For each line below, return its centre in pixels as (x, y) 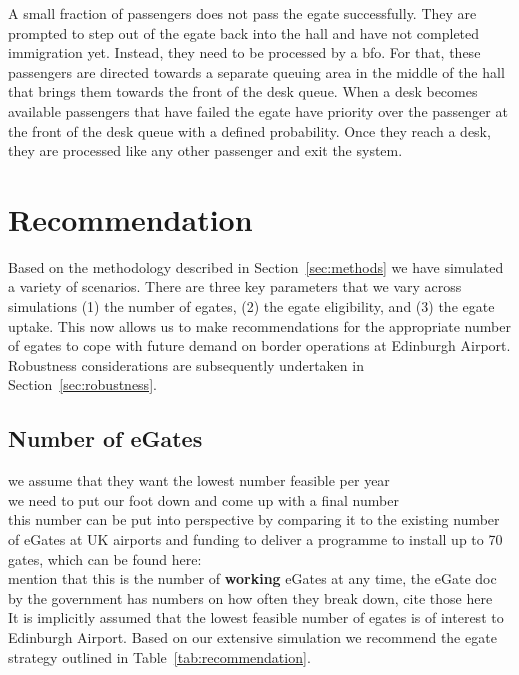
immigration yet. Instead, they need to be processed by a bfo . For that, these (244, 52)
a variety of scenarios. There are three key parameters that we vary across (235, 286)
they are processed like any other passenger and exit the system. (205, 150)
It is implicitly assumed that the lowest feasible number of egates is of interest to (256, 617)
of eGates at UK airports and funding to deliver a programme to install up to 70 (255, 539)
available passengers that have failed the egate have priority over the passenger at (258, 110)
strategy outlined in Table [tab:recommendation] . (159, 656)
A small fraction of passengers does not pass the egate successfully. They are (242, 13)
